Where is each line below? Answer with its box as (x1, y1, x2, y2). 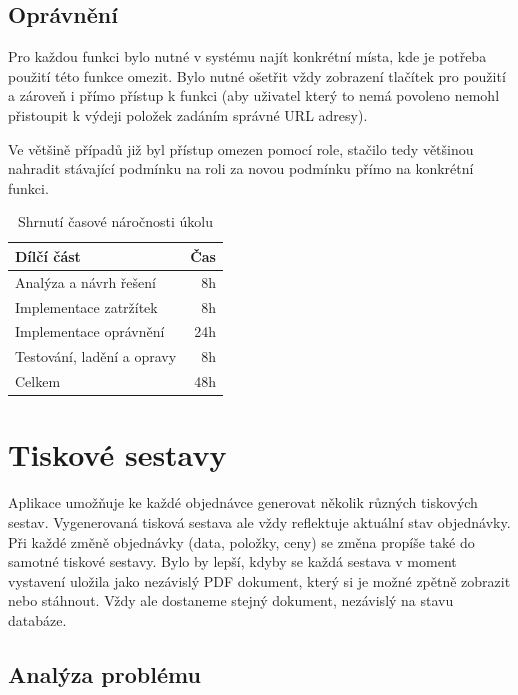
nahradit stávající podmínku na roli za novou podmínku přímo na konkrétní (8, 158, 474, 179)
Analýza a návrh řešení (15, 271, 156, 292)
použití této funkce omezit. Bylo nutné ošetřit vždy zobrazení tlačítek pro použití (8, 65, 506, 86)
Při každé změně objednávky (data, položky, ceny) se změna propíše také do (8, 531, 475, 552)
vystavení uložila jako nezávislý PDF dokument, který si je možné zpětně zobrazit (8, 570, 511, 591)
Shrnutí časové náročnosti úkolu (17, 211, 214, 232)
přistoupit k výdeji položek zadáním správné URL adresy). (8, 104, 368, 125)
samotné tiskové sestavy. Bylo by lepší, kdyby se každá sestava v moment (8, 551, 457, 572)
